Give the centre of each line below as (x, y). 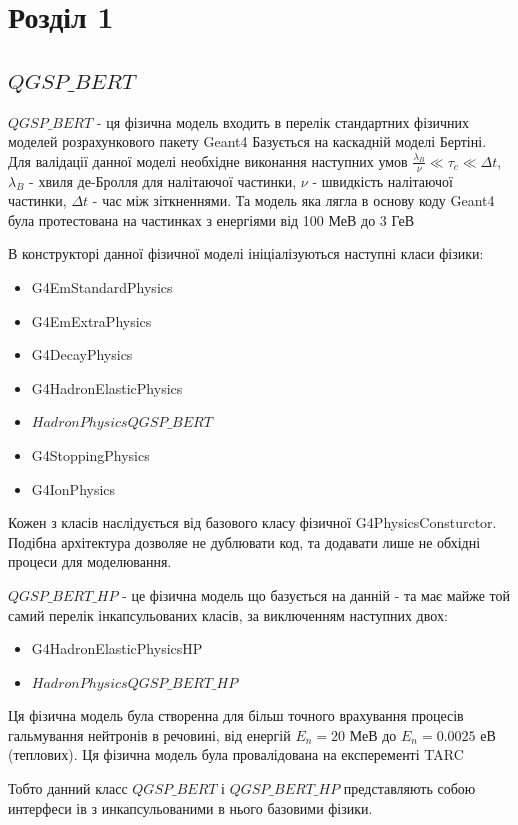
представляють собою (409, 788)
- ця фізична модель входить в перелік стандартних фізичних (283, 121)
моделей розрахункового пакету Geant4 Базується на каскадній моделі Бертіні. (247, 141)
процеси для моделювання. (90, 561)
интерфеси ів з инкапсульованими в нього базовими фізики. (190, 807)
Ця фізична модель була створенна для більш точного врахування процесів (236, 715)
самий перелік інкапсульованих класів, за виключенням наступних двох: (228, 614)
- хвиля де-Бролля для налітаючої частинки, (163, 180)
